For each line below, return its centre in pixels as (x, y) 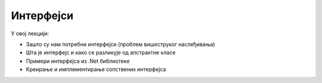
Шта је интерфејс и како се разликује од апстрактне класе (101, 53)
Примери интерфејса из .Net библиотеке (78, 61)
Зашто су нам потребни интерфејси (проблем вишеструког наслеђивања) (120, 44)
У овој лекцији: (30, 33)
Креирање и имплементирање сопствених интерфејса (96, 69)
